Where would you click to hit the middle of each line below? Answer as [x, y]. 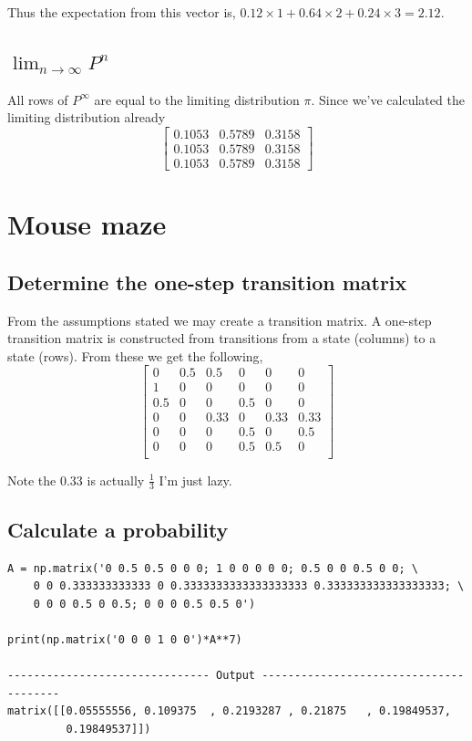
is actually [116, 480]
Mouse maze [87, 224]
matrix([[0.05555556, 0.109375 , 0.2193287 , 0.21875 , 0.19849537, [229, 711]
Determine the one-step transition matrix [207, 282]
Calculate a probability [118, 529]
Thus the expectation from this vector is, [122, 12]
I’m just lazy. [195, 480]
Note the [32, 480]
